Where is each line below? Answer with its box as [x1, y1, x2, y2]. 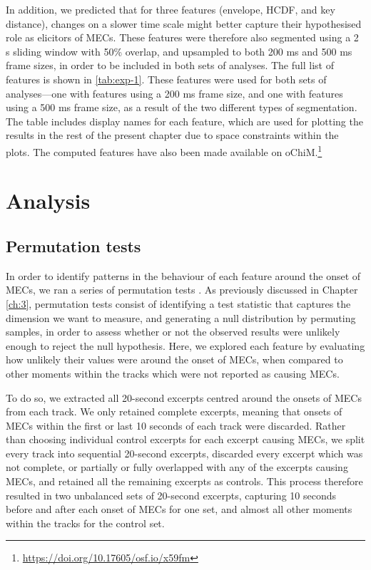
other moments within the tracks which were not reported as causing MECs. [6, 366, 340, 380]
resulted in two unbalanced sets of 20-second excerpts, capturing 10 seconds [6, 487, 337, 502]
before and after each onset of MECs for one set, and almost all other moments [6, 502, 352, 517]
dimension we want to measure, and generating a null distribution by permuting [6, 310, 356, 325]
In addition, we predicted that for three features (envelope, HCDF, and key [6, 2, 335, 16]
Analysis [6, 186, 91, 215]
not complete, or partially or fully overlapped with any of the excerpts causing [6, 460, 348, 475]
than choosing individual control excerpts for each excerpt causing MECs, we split [6, 432, 365, 447]
